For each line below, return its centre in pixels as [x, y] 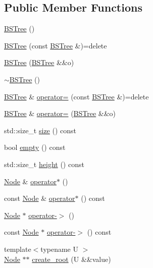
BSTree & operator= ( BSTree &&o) [60, 113]
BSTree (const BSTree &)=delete [56, 45]
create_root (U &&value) [71, 259]
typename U [59, 249]
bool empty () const [35, 147]
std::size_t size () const [40, 130]
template [18, 249]
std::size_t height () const [44, 164]
